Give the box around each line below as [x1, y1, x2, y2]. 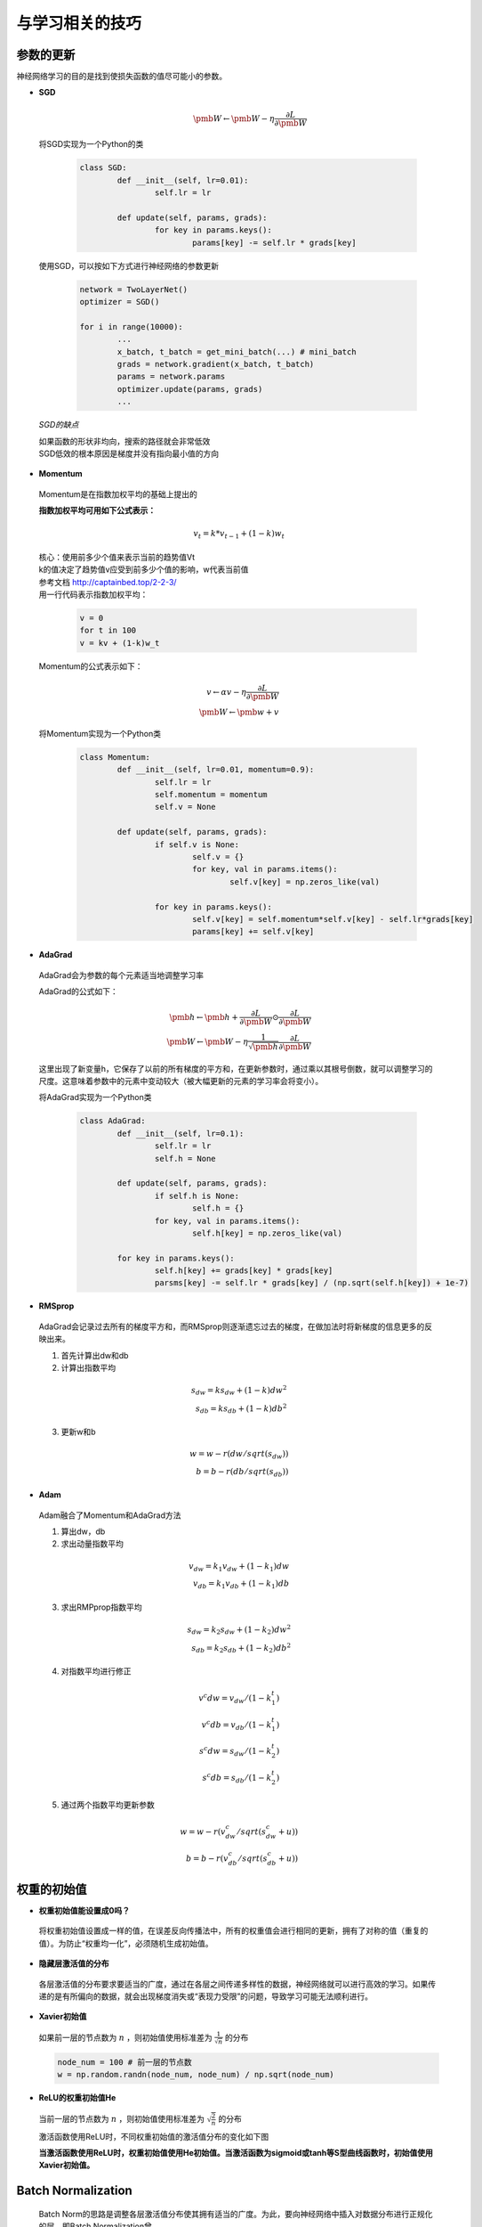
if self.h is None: [154, 1190, 240, 1201]
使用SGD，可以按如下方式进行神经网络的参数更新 [38, 260, 220, 271]
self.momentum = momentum [154, 789, 268, 799]
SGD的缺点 [38, 420, 79, 430]
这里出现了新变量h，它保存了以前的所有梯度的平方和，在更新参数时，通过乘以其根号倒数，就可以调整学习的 [38, 1063, 433, 1073]
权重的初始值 [16, 1881, 87, 1897]
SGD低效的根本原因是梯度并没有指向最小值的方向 [38, 448, 220, 459]
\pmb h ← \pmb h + [169, 1012, 239, 1022]
